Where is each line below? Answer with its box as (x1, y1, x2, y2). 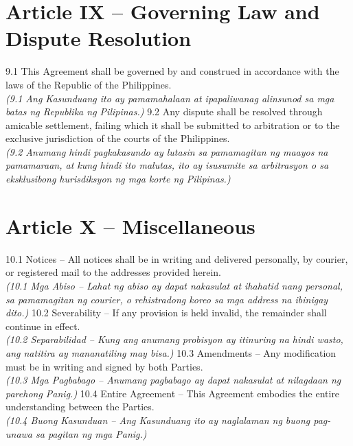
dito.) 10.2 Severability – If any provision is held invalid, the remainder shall (5, 305, 327, 320)
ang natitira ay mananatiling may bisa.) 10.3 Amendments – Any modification (5, 345, 337, 360)
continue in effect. (5, 318, 80, 333)
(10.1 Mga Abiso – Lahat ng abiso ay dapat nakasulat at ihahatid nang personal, (5, 278, 343, 292)
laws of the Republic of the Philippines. (5, 77, 172, 91)
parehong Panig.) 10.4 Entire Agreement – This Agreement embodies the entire (5, 386, 340, 400)
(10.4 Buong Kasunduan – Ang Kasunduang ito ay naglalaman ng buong (5, 412, 310, 427)
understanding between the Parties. (5, 399, 155, 414)
